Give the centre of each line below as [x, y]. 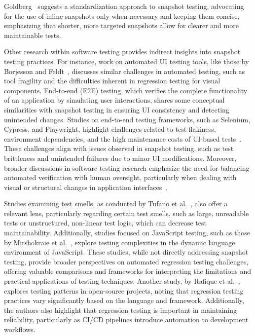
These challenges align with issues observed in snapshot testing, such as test [119, 148]
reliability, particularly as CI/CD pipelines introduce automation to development [126, 319]
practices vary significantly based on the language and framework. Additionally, [124, 300]
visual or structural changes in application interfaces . [86, 187]
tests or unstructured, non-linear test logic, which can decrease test [105, 223]
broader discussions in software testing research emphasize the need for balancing [127, 168]
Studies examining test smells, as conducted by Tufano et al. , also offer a [116, 204]
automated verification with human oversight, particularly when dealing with [120, 177]
